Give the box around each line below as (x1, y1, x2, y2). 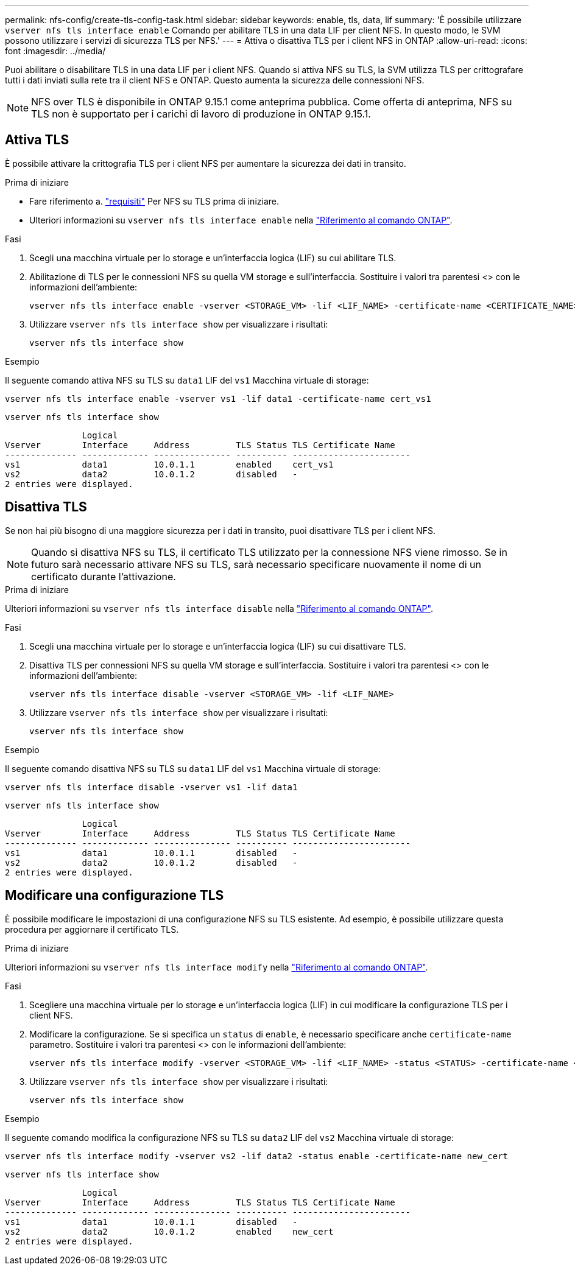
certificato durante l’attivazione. (31, 570, 176, 583)
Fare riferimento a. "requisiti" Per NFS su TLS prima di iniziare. (29, 195, 280, 206)
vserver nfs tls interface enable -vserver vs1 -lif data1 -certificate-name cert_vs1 (5, 393, 431, 404)
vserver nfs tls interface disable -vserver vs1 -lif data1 (5, 782, 298, 792)
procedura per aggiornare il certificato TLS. (5, 924, 179, 935)
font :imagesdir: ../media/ (5, 46, 106, 56)
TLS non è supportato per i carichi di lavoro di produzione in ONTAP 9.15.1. (31, 108, 371, 120)
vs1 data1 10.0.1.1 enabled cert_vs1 (5, 459, 334, 469)
